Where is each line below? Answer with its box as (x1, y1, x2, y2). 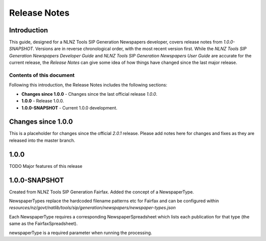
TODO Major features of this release (9, 163, 83, 169)
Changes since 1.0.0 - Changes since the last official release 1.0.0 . (21, 91, 158, 97)
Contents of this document (9, 72, 75, 79)
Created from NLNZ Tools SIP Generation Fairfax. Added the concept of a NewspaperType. (9, 189, 194, 195)
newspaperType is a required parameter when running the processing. (9, 230, 152, 236)
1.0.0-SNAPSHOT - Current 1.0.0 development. (21, 105, 118, 110)
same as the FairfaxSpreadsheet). (9, 221, 78, 227)
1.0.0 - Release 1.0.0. (21, 98, 64, 104)
